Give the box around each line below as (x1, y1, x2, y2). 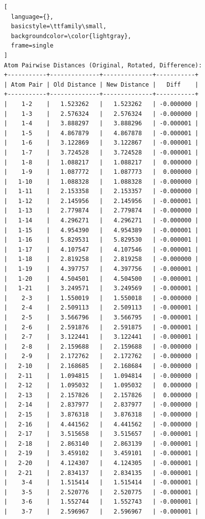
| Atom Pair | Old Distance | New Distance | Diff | (4, 81, 199, 88)
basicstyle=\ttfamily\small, (11, 23, 107, 30)
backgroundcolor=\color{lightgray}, (11, 32, 131, 40)
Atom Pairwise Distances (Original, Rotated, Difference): (4, 61, 202, 69)
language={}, (11, 13, 54, 20)
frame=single (11, 42, 54, 50)
